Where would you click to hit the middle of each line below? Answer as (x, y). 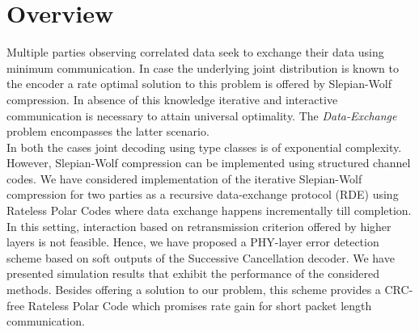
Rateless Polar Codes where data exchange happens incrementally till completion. (209, 210)
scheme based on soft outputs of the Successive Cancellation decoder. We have (201, 257)
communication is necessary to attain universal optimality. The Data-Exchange (202, 115)
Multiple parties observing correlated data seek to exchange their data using (195, 52)
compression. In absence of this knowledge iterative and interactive (172, 99)
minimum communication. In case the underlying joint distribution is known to (203, 67)
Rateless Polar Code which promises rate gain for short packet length (200, 305)
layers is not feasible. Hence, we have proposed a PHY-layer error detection (193, 242)
